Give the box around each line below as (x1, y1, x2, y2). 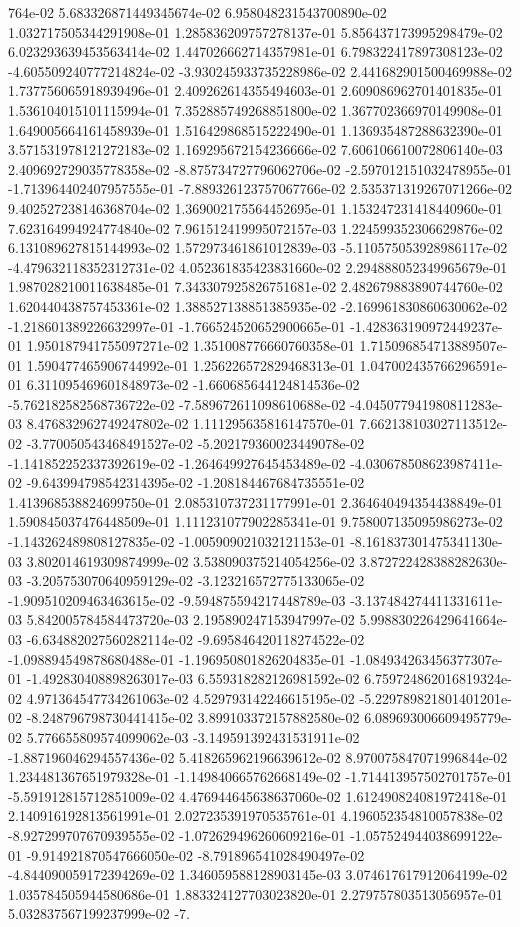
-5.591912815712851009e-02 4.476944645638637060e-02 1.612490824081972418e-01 (8, 785, 508, 806)
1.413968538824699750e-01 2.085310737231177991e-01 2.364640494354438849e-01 (8, 491, 503, 512)
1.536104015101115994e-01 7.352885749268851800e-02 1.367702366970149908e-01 (8, 99, 503, 120)
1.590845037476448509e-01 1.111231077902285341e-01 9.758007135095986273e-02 (8, 511, 503, 532)
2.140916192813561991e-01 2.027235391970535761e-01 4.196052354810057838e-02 (8, 805, 503, 826)
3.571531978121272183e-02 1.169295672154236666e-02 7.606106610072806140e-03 (8, 139, 503, 160)
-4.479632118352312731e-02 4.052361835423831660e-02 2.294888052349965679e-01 (8, 256, 508, 277)
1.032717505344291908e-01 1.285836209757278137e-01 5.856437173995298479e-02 (8, 21, 503, 42)
